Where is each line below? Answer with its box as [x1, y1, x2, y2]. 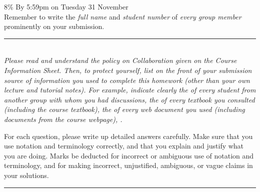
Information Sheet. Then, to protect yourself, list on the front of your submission [4, 64, 252, 75]
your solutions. [4, 169, 49, 180]
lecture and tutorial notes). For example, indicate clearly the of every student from [4, 84, 256, 95]
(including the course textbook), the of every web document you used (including [4, 104, 245, 114]
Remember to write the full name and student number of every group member [4, 11, 241, 21]
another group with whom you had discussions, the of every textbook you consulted [4, 94, 255, 104]
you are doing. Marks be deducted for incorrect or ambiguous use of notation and [4, 150, 254, 160]
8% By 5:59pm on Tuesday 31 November [4, 1, 128, 11]
